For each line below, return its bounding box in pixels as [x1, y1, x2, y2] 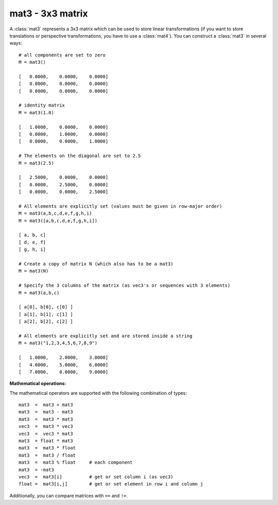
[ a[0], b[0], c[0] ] [19, 304, 73, 310]
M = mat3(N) [19, 268, 49, 274]
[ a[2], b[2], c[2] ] [19, 319, 73, 324]
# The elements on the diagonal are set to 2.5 [19, 153, 141, 159]
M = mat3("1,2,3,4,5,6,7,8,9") [19, 340, 98, 346]
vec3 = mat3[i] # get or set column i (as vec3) [19, 474, 173, 480]
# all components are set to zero [19, 52, 106, 58]
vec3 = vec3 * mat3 [19, 430, 73, 437]
